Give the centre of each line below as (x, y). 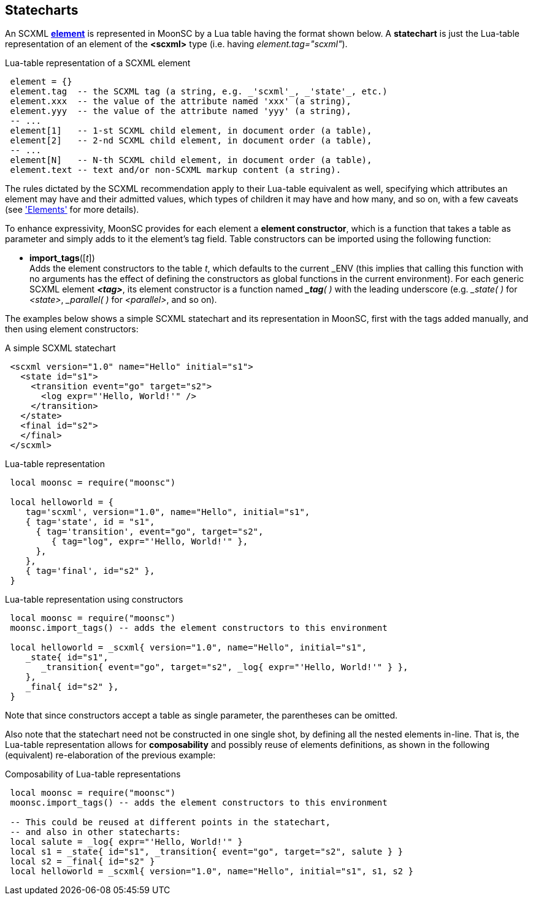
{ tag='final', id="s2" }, (90, 571)
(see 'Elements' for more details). (72, 210)
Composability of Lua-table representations (93, 774)
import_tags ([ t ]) (62, 258)
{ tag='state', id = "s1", (90, 522)
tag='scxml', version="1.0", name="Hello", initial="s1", (168, 512)
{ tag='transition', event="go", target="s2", (150, 532)
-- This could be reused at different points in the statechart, (171, 822)
